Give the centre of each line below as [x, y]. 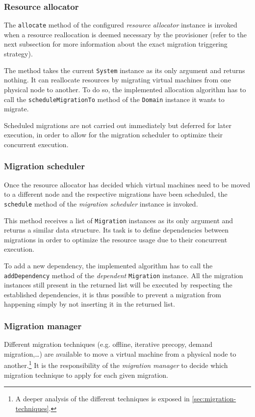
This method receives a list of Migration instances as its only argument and [119, 220]
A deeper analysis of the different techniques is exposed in [102, 399]
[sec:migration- [214, 399]
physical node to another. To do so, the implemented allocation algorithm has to [125, 89]
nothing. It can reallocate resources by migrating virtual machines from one [117, 80]
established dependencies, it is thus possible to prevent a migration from [113, 294]
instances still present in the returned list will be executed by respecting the [118, 285]
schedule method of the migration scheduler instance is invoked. [101, 203]
